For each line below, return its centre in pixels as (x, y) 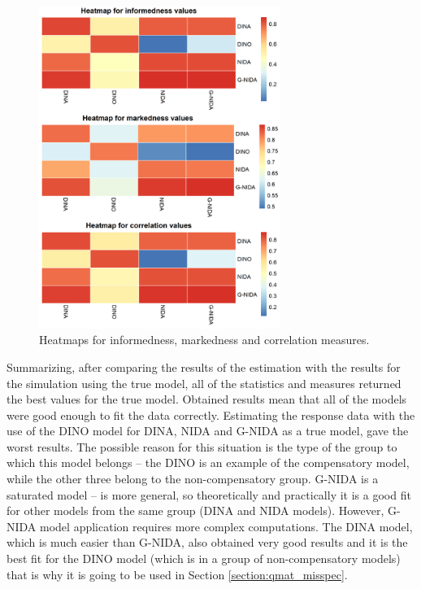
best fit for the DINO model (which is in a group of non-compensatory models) (204, 558)
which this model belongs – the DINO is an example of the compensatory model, (208, 462)
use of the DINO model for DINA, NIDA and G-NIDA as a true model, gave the (208, 431)
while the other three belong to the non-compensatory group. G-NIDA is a (193, 479)
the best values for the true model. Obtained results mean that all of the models (207, 399)
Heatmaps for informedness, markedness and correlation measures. (204, 340)
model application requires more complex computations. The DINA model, (226, 526)
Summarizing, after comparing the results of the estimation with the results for (204, 366)
